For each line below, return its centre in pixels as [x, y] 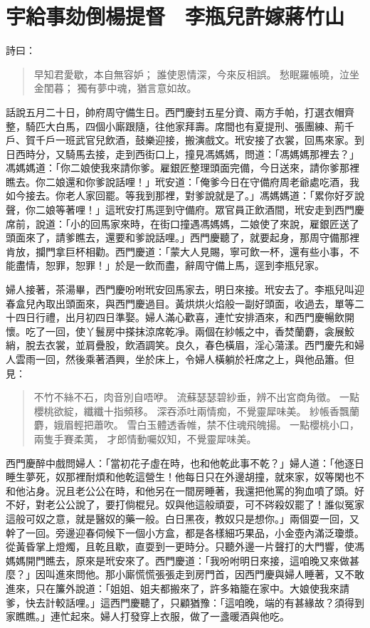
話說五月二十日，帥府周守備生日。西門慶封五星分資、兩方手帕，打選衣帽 [175, 111]
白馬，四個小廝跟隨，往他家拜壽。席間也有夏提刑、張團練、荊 [200, 126]
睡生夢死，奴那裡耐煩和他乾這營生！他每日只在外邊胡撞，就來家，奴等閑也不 [185, 477]
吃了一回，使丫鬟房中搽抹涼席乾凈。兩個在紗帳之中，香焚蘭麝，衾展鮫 [190, 331]
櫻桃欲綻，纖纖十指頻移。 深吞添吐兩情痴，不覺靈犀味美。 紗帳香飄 [192, 410]
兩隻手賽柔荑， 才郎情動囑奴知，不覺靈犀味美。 [145, 438]
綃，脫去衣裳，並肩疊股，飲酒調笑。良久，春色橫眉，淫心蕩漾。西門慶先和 [180, 345]
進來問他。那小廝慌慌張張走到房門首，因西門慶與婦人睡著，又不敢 [210, 574]
